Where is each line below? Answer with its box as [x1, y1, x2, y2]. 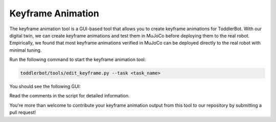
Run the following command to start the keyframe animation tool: [9, 56, 146, 63]
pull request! [9, 109, 36, 115]
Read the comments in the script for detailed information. [9, 93, 130, 99]
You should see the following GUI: [9, 84, 81, 90]
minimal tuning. [9, 47, 42, 53]
